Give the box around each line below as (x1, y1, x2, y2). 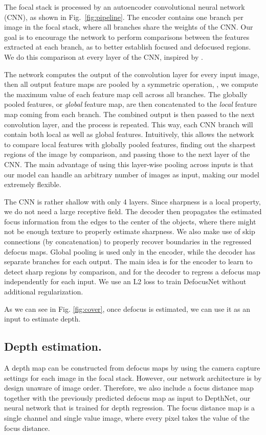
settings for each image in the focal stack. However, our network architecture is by (4, 372, 262, 383)
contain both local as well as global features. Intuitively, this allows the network (4, 129, 254, 140)
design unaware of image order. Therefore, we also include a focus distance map (4, 382, 254, 393)
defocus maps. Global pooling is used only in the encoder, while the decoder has (4, 246, 255, 257)
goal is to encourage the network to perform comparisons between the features (4, 31, 250, 42)
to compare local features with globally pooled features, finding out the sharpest (4, 139, 256, 149)
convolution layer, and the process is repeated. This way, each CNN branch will (4, 119, 253, 129)
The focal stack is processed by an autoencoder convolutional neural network (4, 2, 245, 12)
